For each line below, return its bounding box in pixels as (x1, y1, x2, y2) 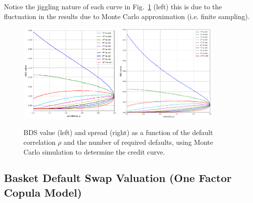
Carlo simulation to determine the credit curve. (23, 146, 165, 157)
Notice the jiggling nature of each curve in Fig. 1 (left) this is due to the (4, 1, 222, 11)
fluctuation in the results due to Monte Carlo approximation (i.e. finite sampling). (4, 11, 250, 21)
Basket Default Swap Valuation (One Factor (4, 170, 232, 185)
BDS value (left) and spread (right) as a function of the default (23, 127, 213, 137)
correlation (23, 136, 56, 147)
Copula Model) (4, 184, 82, 200)
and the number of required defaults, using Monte (64, 136, 213, 147)
